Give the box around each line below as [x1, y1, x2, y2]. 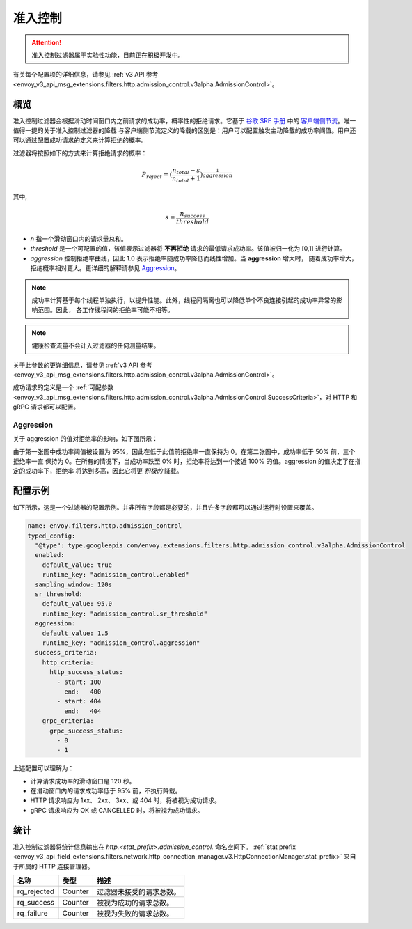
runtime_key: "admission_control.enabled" [42, 571, 189, 579]
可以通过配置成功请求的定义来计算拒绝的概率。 [13, 136, 148, 144]
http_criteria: [42, 658, 94, 666]
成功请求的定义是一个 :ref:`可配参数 [13, 383, 114, 391]
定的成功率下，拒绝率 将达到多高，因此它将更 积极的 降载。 [13, 467, 183, 475]
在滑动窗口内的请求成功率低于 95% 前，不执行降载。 [30, 787, 182, 795]
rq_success [17, 897, 55, 907]
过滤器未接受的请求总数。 [96, 887, 181, 896]
